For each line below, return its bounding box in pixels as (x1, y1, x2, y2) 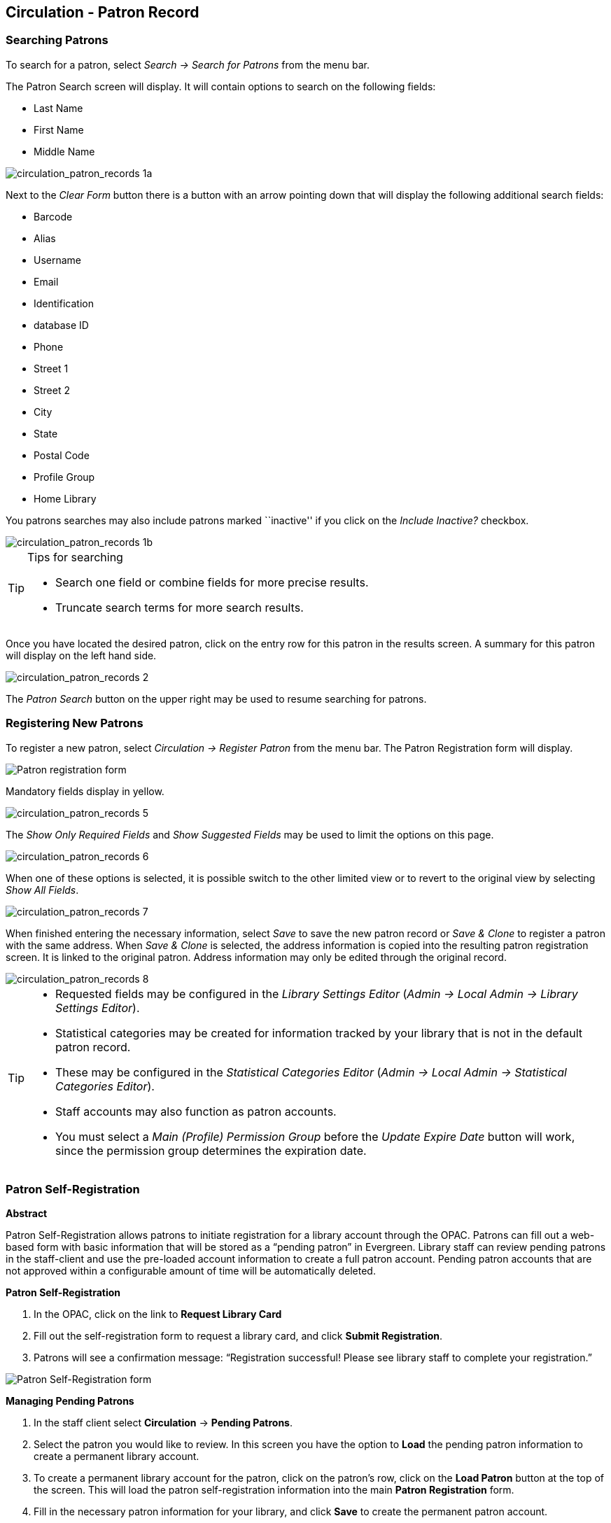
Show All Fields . (6, 883, 79, 896)
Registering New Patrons (6, 716, 143, 731)
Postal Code (34, 449, 90, 461)
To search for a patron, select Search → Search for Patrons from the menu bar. (6, 58, 370, 71)
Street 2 (34, 384, 70, 396)
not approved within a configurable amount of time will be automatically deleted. (6, 1265, 376, 1277)
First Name (34, 123, 84, 136)
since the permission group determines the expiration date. (55, 1143, 367, 1158)
